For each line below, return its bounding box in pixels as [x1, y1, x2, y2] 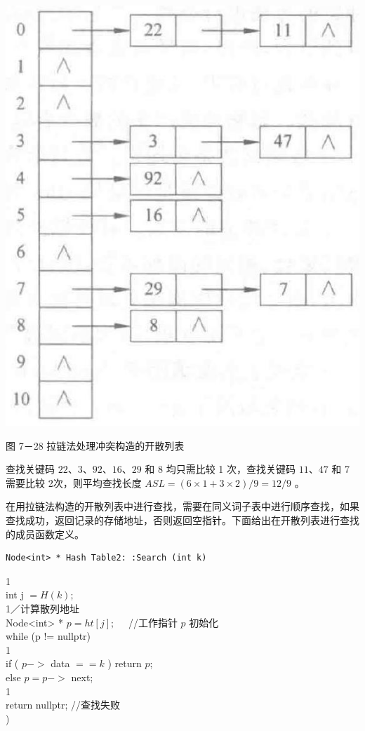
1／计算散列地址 [6, 601, 79, 616]
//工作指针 [128, 615, 178, 629]
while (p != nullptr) [6, 629, 91, 643]
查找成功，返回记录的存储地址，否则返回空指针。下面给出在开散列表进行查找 [6, 513, 359, 528]
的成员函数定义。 [6, 526, 84, 541]
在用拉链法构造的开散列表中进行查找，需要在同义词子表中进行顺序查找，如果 [6, 499, 359, 514]
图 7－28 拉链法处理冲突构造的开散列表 [6, 438, 185, 452]
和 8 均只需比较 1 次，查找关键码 [145, 462, 296, 476]
